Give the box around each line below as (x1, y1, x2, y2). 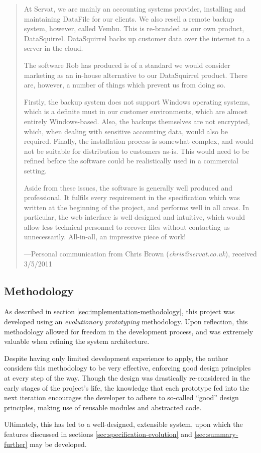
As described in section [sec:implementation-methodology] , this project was (4, 306, 235, 317)
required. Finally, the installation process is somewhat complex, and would (24, 136, 253, 146)
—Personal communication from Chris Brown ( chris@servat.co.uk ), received (24, 248, 257, 259)
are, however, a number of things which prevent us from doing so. (24, 79, 226, 90)
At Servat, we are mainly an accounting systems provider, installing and (24, 4, 246, 14)
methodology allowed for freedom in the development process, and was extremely (4, 326, 253, 336)
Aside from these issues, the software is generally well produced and (24, 182, 233, 193)
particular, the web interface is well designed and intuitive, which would (24, 212, 245, 222)
